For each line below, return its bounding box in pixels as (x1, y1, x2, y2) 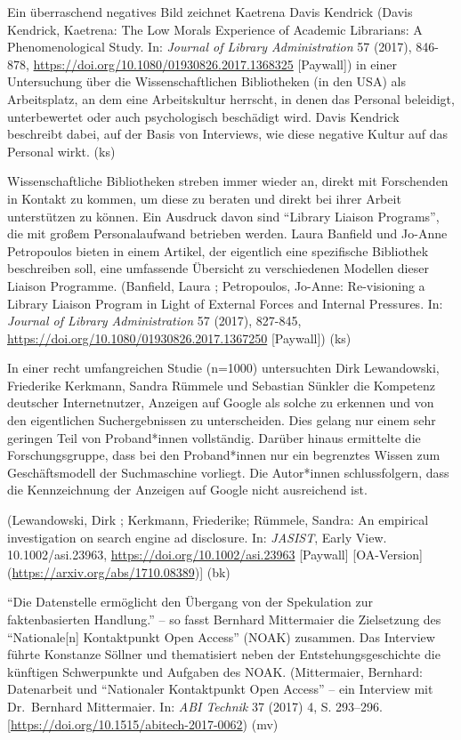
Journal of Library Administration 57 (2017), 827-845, (7, 311, 302, 330)
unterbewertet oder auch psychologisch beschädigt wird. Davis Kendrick (7, 107, 400, 125)
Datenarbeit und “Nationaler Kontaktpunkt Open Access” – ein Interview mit (7, 680, 433, 698)
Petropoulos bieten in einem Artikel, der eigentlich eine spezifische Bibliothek (7, 241, 429, 260)
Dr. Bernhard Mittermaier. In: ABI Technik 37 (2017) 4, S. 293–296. (7, 696, 383, 715)
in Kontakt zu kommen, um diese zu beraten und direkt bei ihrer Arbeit (7, 189, 401, 207)
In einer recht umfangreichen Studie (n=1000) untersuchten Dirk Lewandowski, (7, 358, 440, 377)
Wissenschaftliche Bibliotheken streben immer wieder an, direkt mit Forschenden (7, 172, 449, 190)
